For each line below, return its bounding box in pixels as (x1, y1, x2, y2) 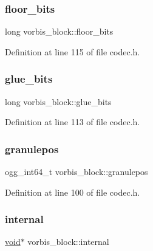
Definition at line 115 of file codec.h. (5, 45, 140, 58)
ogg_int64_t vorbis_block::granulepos (5, 165, 148, 178)
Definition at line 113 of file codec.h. (5, 115, 140, 128)
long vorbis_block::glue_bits (5, 95, 112, 108)
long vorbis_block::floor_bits (5, 25, 114, 38)
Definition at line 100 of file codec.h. (5, 185, 140, 198)
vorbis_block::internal (27, 235, 109, 248)
